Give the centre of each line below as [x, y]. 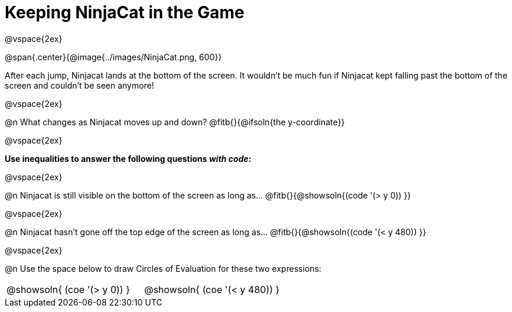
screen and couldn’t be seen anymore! [79, 85]
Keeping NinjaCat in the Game [125, 12]
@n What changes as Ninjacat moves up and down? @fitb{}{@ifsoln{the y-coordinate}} [175, 122]
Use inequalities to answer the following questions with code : [128, 158]
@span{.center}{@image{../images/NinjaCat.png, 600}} [113, 57]
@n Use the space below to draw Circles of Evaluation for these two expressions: [163, 268]
